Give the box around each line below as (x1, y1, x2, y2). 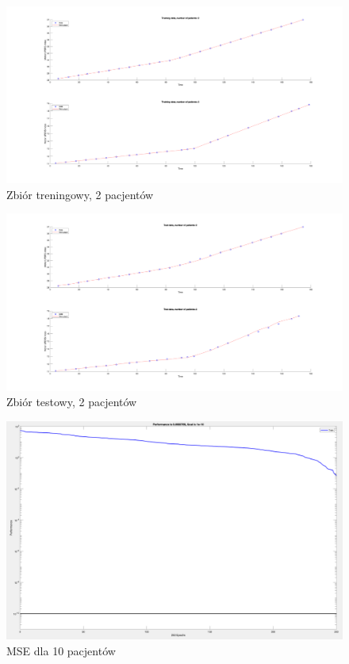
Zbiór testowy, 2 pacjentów (6, 393, 137, 410)
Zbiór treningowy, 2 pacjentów (6, 186, 154, 202)
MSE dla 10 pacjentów (6, 643, 116, 659)
